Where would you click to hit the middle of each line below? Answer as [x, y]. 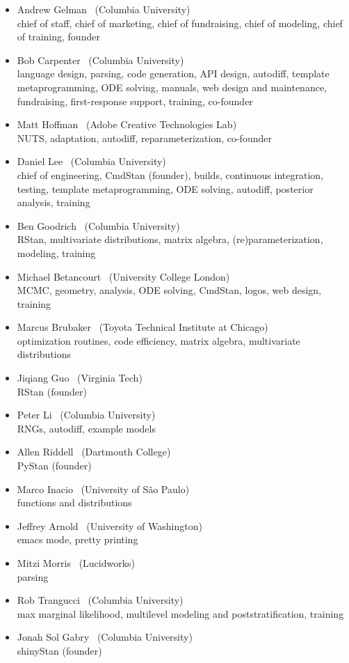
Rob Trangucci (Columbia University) [100, 600]
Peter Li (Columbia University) [86, 415]
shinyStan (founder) [59, 650]
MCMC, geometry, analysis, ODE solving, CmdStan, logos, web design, [169, 290]
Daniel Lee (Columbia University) [91, 161]
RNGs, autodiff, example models [86, 428]
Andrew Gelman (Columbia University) [104, 9]
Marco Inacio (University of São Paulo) [103, 489]
